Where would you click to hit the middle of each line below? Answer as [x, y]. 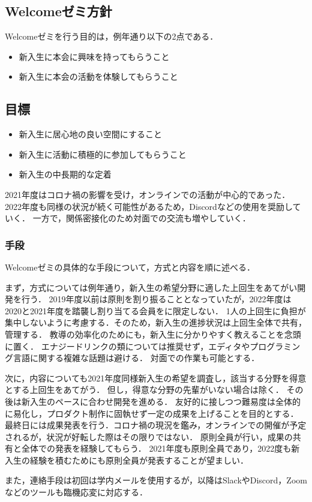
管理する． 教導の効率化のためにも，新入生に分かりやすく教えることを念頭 [153, 334]
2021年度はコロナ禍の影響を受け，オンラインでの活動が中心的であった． [148, 194]
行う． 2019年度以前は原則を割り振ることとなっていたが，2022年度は [156, 299]
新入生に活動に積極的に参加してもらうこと [103, 154]
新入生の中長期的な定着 [65, 174]
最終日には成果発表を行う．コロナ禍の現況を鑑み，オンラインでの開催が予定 [156, 425]
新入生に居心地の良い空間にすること [90, 134]
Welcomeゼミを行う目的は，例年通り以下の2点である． [112, 36]
